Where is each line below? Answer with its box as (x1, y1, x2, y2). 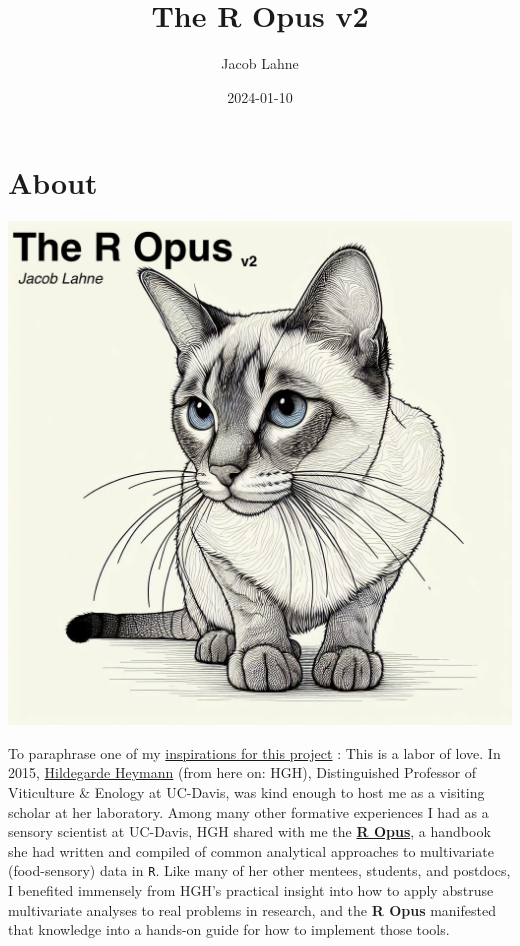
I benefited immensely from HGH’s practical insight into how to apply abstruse (8, 880, 494, 901)
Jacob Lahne (221, 53, 299, 74)
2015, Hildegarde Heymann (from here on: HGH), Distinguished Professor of (8, 762, 477, 783)
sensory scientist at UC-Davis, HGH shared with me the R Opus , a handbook (8, 821, 491, 842)
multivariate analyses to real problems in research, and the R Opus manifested (8, 899, 496, 920)
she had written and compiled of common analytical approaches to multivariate (8, 840, 494, 861)
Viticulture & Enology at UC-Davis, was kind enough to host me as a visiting (8, 782, 485, 803)
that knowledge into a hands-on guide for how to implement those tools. (8, 919, 450, 940)
